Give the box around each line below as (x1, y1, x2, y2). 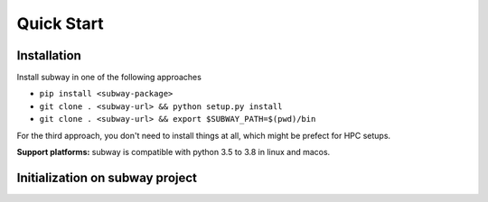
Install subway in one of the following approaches (16, 72, 202, 83)
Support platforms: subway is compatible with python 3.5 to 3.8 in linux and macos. (16, 147, 331, 158)
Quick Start (16, 14, 104, 33)
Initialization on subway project (16, 170, 198, 185)
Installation (16, 48, 81, 63)
